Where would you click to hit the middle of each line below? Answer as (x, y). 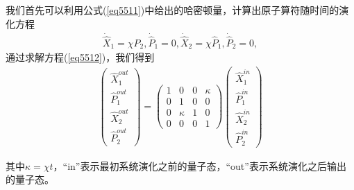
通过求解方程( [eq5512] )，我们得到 (80, 57)
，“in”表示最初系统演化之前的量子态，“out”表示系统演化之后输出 (200, 165)
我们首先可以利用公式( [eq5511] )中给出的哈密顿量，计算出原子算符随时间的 (172, 10)
